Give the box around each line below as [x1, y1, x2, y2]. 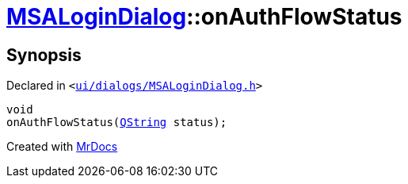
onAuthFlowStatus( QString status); [6, 116, 227, 129]
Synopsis [6, 44, 82, 65]
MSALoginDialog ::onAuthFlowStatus [6, 3, 402, 30]
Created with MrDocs [6, 140, 118, 154]
